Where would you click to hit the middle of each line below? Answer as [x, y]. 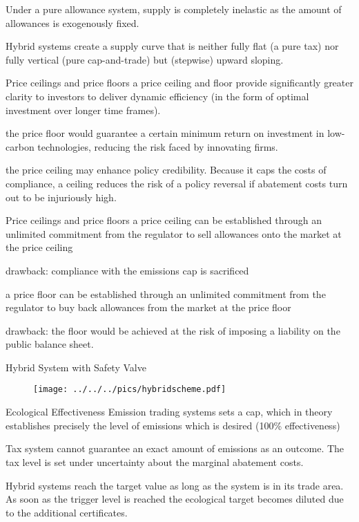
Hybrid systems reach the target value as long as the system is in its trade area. [175, 485]
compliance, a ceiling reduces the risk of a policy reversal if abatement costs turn [177, 183]
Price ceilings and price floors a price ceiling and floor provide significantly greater [179, 83]
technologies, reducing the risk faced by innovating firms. [158, 146]
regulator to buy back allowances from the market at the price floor [148, 307]
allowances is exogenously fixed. [72, 22]
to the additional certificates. [67, 512]
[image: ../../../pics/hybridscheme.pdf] [130, 390]
